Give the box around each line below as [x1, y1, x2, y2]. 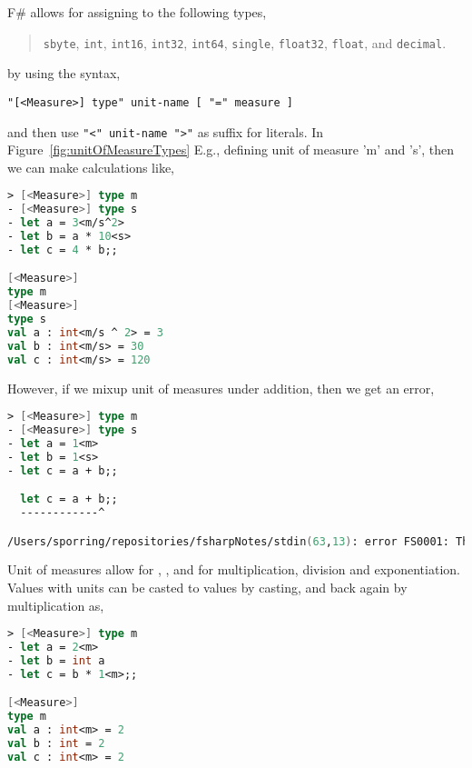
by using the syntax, [7, 64, 121, 83]
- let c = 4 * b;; [7, 243, 118, 256]
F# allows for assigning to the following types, [7, 3, 267, 21]
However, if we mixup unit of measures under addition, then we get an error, [7, 378, 435, 397]
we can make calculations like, [7, 157, 174, 176]
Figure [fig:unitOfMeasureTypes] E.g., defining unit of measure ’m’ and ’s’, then [7, 140, 455, 159]
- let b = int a [7, 653, 105, 667]
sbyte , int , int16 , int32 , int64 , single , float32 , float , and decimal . [43, 33, 447, 52]
